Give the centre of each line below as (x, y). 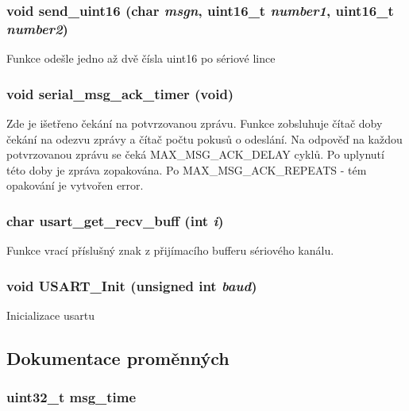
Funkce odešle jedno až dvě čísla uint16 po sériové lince (141, 58)
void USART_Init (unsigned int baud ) (132, 285)
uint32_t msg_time (71, 397)
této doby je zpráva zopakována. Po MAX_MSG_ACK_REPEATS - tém (187, 169)
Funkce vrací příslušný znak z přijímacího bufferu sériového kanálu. (170, 250)
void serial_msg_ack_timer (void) (120, 93)
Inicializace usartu (50, 315)
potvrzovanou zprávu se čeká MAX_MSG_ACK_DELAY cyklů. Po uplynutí (195, 154)
